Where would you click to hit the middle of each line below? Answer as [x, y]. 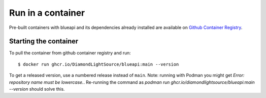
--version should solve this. [37, 89]
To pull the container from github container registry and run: [70, 53]
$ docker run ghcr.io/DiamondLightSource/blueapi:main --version [99, 64]
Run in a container [47, 13]
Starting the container [44, 41]
